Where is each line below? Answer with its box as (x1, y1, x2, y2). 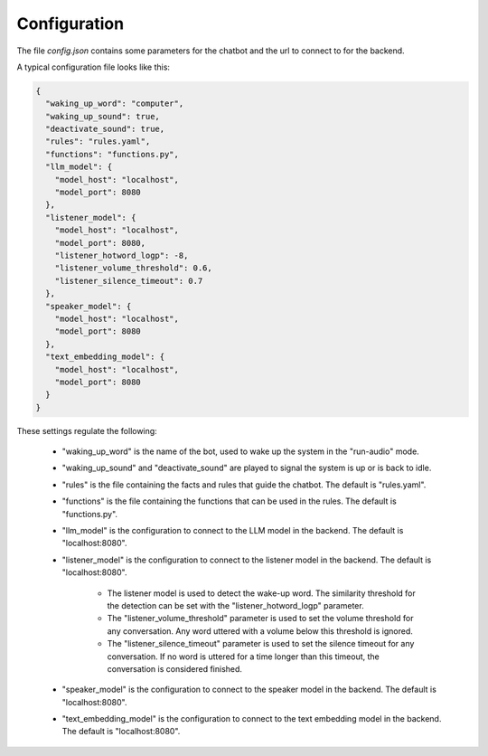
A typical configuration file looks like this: (16, 61, 171, 72)
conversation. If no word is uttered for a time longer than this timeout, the (107, 651, 380, 662)
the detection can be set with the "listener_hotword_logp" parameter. (107, 600, 365, 610)
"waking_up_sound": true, (45, 111, 160, 121)
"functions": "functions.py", (45, 149, 180, 159)
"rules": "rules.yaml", (45, 137, 151, 146)
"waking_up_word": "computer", (45, 99, 184, 109)
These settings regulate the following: (16, 425, 157, 436)
